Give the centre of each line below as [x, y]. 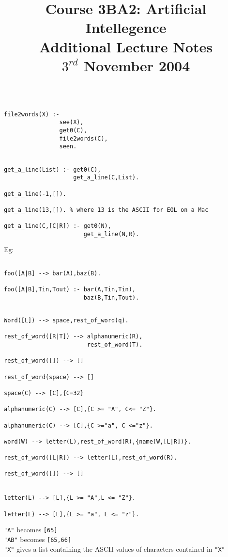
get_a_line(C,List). [106, 178]
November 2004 [137, 65]
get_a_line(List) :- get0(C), [53, 169]
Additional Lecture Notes [126, 46]
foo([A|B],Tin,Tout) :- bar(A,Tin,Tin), [70, 289]
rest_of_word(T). [115, 344]
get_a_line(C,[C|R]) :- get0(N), [58, 226]
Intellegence [126, 27]
